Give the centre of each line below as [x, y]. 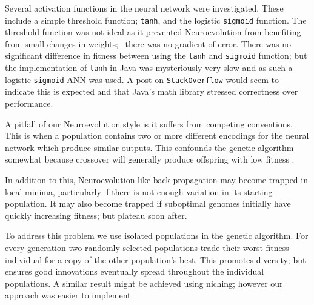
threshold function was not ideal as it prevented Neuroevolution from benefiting [153, 32]
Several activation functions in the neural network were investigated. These [144, 8]
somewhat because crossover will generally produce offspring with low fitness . [150, 159]
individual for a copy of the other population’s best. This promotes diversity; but [155, 259]
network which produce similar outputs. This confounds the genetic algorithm [149, 147]
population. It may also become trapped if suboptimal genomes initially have [148, 203]
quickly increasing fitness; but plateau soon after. [96, 215]
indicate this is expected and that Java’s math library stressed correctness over [152, 91]
